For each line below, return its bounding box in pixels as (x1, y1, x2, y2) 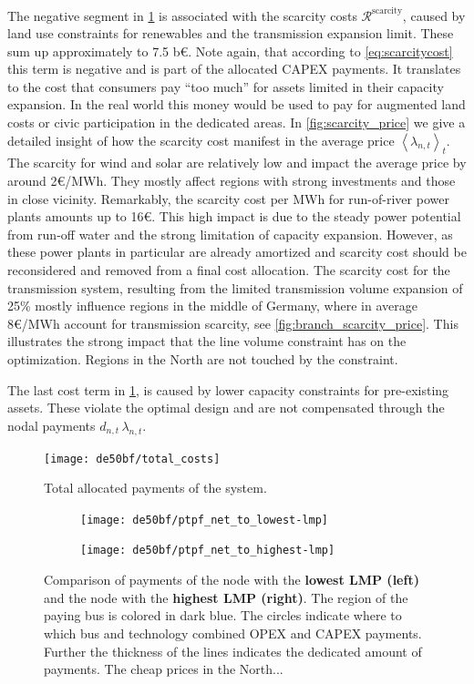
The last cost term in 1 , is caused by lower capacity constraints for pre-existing (7, 380, 449, 399)
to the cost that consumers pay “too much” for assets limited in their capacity (7, 77, 444, 96)
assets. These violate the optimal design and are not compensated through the (7, 398, 445, 417)
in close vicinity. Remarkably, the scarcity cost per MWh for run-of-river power (7, 189, 449, 208)
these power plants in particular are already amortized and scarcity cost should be (7, 242, 467, 261)
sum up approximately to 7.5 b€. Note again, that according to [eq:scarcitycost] (7, 41, 453, 60)
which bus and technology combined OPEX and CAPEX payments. (44, 623, 422, 642)
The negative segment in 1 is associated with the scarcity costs (7, 5, 357, 25)
